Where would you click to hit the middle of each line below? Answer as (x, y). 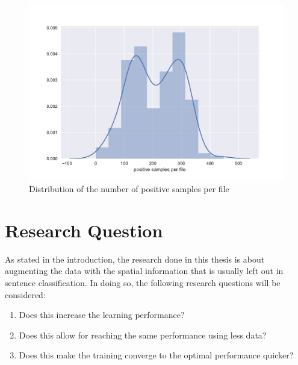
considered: (25, 294)
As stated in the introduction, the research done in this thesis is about (135, 259)
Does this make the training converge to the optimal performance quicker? (156, 355)
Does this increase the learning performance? (102, 315)
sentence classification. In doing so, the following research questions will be (143, 282)
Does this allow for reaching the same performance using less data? (143, 335)
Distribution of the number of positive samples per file (129, 189)
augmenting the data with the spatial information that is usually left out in (144, 271)
